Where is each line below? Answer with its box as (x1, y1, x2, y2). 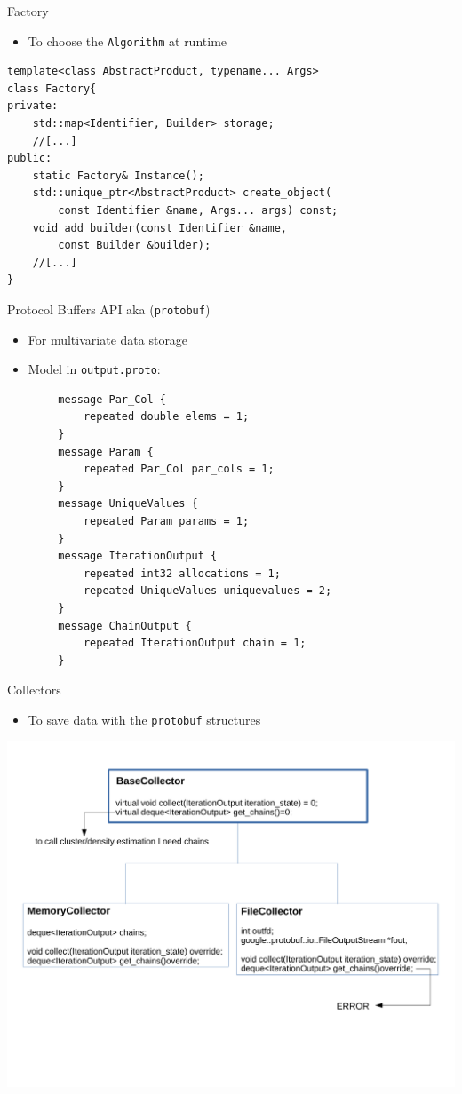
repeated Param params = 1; (83, 515, 250, 528)
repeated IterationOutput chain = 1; (83, 637, 307, 650)
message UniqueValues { (58, 497, 198, 511)
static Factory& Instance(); (32, 169, 204, 182)
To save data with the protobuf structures (28, 710, 261, 728)
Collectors (7, 680, 61, 699)
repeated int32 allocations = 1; (83, 567, 281, 580)
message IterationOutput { (58, 550, 218, 563)
